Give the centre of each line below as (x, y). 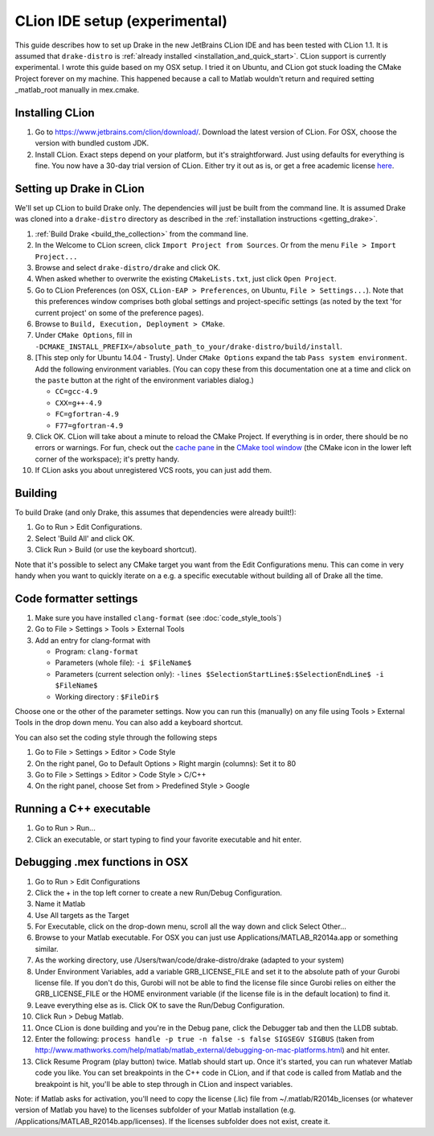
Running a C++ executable (83, 809)
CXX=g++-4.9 (78, 403)
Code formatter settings (76, 599)
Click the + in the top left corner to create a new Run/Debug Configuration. (159, 892)
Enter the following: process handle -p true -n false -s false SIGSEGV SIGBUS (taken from (205, 1039)
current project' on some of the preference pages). (119, 313)
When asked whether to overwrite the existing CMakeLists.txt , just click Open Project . (186, 279)
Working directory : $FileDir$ (107, 696)
